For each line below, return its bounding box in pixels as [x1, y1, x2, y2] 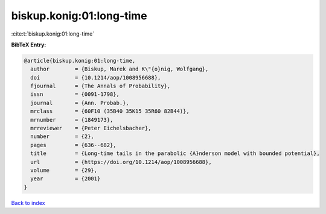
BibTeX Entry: [11, 41, 46, 48]
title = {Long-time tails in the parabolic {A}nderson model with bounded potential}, [30, 150, 320, 157]
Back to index [11, 199, 45, 206]
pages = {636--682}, [30, 142, 117, 148]
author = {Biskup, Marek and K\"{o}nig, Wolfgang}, [30, 66, 209, 72]
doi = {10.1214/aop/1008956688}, [30, 74, 161, 81]
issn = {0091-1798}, [30, 91, 120, 98]
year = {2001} [30, 175, 101, 182]
